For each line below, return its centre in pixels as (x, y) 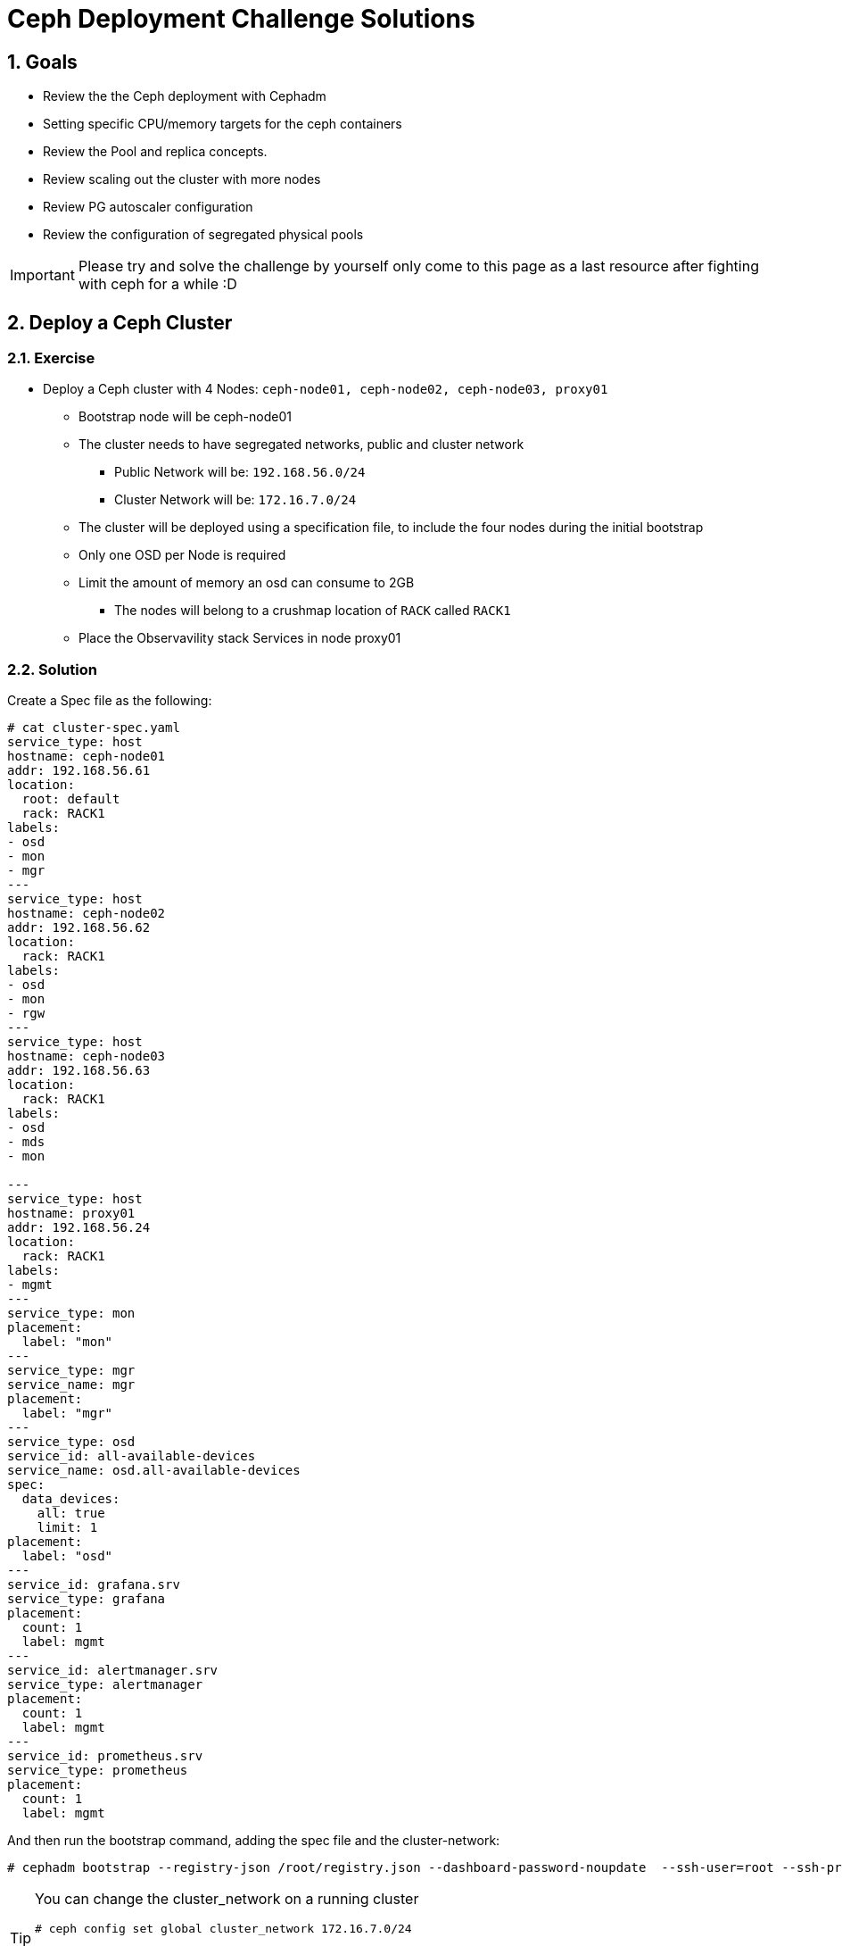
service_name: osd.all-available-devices (154, 1471)
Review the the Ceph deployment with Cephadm (185, 96)
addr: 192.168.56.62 (79, 928)
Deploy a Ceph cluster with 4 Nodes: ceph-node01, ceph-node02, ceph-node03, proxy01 (326, 389)
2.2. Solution (52, 669)
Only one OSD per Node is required (182, 555)
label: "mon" (67, 1342)
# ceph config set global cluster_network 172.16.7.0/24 (223, 1929)
